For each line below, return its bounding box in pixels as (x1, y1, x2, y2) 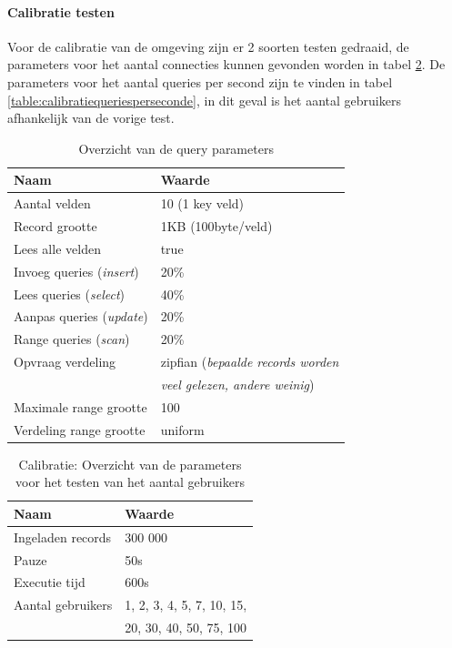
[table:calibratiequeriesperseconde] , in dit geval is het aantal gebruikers (7, 90, 401, 109)
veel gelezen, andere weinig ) (160, 374, 315, 393)
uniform (160, 420, 205, 439)
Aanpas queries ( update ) (14, 307, 148, 326)
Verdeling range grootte (14, 420, 146, 439)
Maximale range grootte (14, 397, 147, 416)
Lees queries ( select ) (14, 284, 126, 303)
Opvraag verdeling (14, 352, 116, 371)
